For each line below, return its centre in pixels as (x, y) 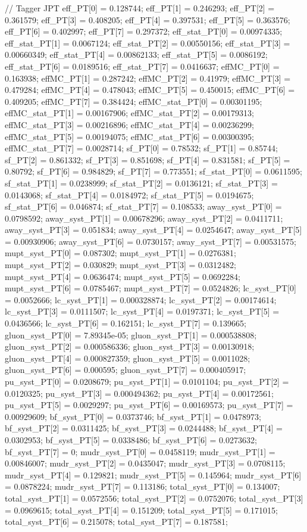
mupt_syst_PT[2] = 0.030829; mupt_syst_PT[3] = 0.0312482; (120, 265)
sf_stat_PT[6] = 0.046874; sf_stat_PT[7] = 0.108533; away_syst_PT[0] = (143, 206)
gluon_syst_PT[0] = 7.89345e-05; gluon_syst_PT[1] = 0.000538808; (131, 335)
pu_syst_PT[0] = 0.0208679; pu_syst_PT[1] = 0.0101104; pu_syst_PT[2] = (147, 381)
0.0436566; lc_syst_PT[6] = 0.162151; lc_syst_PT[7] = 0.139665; (126, 323)
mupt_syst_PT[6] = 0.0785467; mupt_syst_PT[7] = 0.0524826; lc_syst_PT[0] (151, 288)
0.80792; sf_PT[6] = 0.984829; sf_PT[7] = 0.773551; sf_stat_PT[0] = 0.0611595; (153, 171)
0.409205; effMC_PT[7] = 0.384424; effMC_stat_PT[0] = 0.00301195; (134, 101)
